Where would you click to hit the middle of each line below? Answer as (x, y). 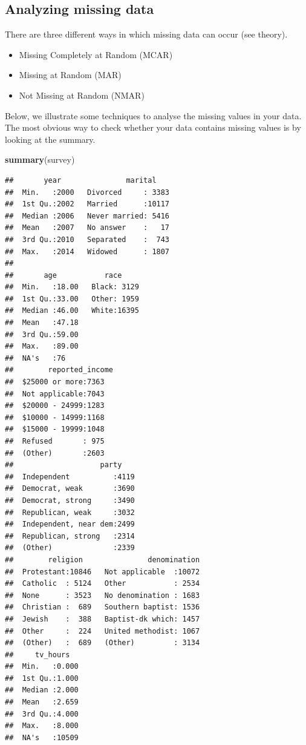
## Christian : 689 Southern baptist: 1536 (103, 607)
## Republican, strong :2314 (70, 536)
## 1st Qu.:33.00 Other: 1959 (72, 299)
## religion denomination (103, 560)
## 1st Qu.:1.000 (42, 678)
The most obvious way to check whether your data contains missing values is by (153, 127)
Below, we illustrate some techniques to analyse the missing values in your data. (153, 115)
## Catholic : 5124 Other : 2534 (103, 584)
